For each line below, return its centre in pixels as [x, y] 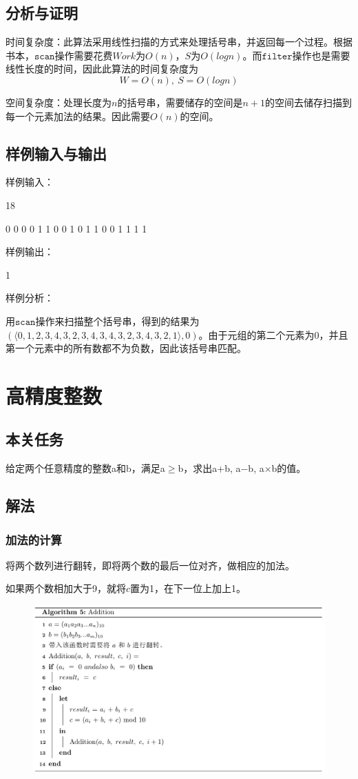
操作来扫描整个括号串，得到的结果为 [117, 321]
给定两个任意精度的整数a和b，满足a [85, 468]
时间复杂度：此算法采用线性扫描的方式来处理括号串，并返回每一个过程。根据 [179, 42]
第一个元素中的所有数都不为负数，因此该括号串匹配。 [126, 348]
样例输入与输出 [56, 153]
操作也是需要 [321, 55]
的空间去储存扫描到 [308, 102]
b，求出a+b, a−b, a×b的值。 [242, 468]
